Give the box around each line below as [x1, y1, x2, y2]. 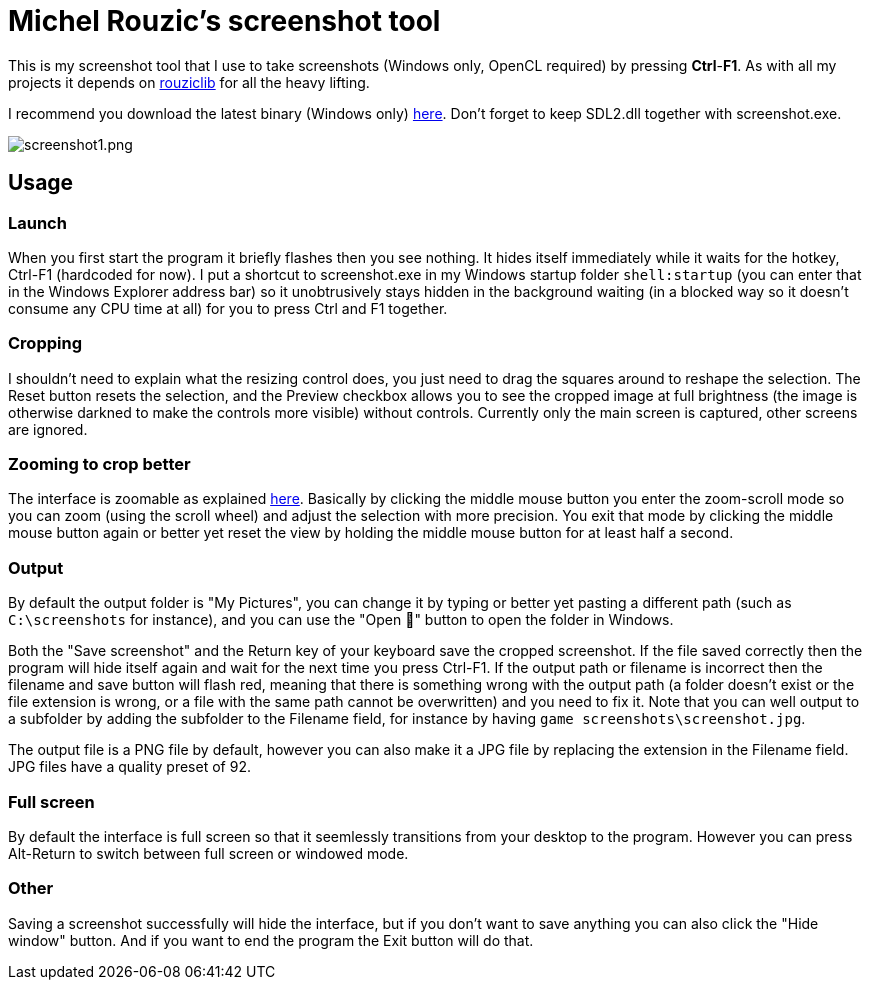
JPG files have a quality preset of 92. [8, 758, 251, 776]
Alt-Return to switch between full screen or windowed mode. [8, 844, 409, 862]
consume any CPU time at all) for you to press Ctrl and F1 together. [8, 299, 448, 317]
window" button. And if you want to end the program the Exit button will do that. [8, 931, 534, 949]
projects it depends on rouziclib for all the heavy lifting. [8, 73, 370, 91]
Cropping [8, 333, 82, 354]
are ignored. [8, 420, 88, 438]
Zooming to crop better [8, 454, 191, 475]
